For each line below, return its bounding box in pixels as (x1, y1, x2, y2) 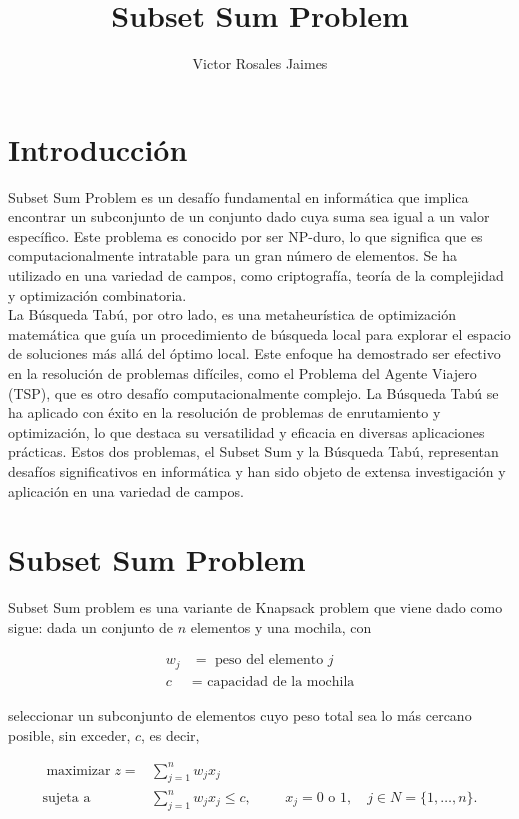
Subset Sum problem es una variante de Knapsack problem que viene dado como (8, 597, 503, 618)
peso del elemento (215, 653, 324, 668)
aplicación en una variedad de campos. (8, 480, 244, 501)
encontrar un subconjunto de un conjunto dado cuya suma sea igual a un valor (8, 206, 490, 227)
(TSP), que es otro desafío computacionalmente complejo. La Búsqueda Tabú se (8, 382, 499, 403)
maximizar (46, 763, 111, 778)
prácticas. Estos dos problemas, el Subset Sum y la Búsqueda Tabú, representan (8, 441, 499, 462)
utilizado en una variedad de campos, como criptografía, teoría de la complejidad (8, 265, 504, 286)
